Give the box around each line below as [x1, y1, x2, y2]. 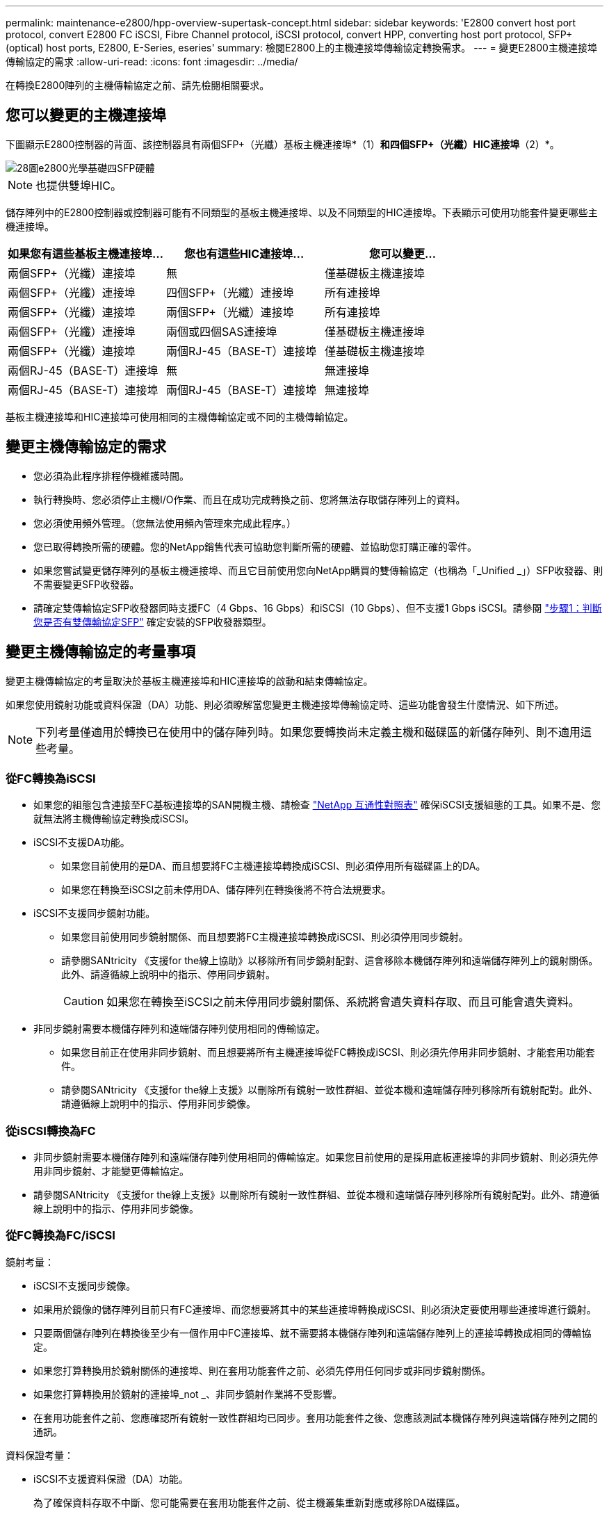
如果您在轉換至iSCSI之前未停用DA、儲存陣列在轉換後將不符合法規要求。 [61, 884, 391, 896]
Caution [63, 994, 104, 1009]
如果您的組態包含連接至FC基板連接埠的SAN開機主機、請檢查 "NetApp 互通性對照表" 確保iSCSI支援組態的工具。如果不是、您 [33, 799, 601, 811]
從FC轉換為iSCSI [6, 771, 96, 786]
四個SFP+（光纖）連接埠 [166, 285, 294, 300]
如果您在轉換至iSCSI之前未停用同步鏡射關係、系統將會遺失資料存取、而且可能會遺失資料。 [106, 995, 580, 1009]
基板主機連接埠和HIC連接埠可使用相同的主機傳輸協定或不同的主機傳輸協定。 [6, 410, 354, 423]
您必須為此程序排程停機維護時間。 [33, 469, 189, 482]
